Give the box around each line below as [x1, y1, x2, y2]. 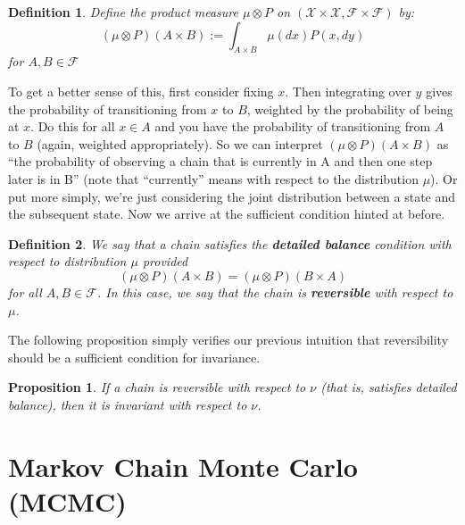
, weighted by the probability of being [246, 99, 453, 118]
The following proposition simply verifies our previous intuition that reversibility [8, 330, 449, 349]
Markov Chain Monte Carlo [8, 447, 358, 484]
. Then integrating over [285, 81, 411, 100]
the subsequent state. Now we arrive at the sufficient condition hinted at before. [8, 204, 445, 223]
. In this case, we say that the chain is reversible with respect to [96, 282, 453, 301]
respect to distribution [8, 252, 127, 271]
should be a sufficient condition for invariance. [8, 347, 261, 366]
